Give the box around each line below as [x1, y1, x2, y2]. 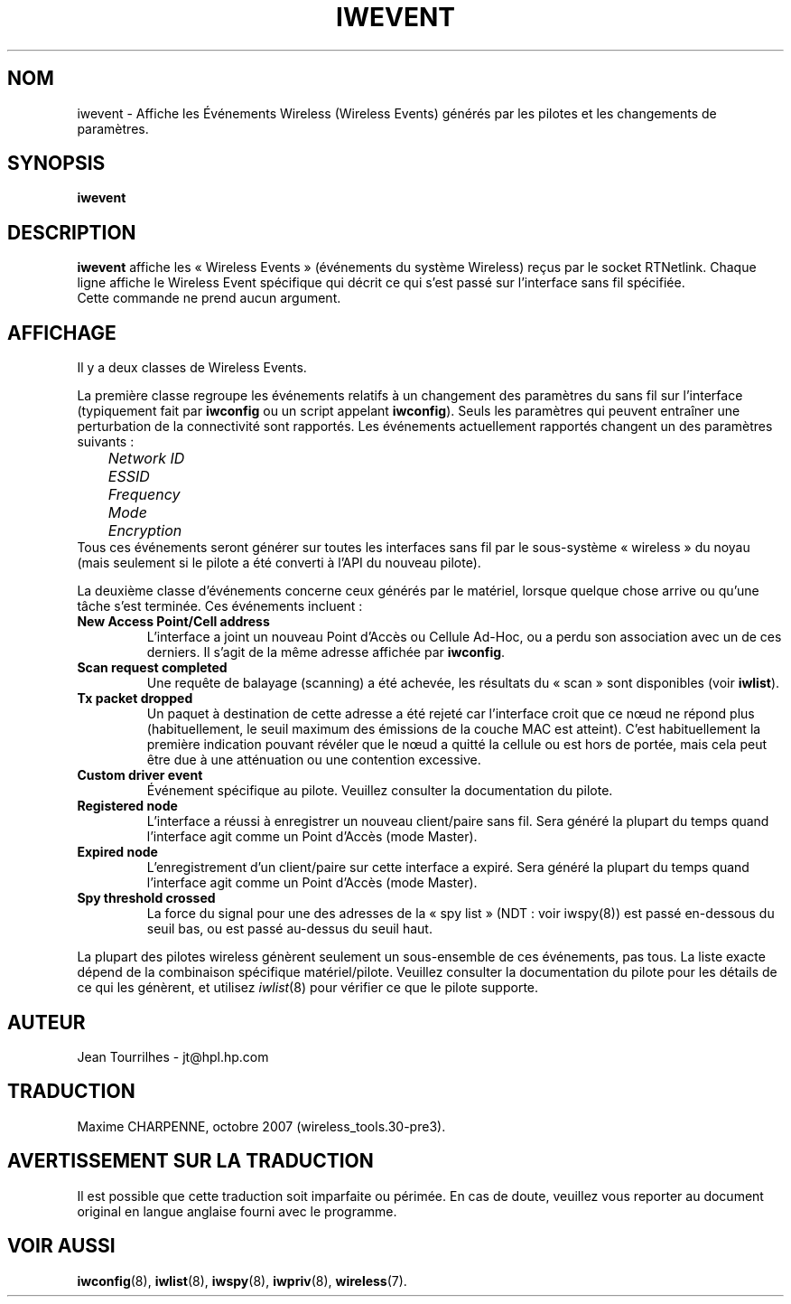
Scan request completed [77, 660, 228, 676]
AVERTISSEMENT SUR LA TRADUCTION [7, 1149, 374, 1173]
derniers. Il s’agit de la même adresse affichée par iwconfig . [146, 644, 506, 661]
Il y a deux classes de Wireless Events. [77, 360, 307, 376]
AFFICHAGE [7, 321, 116, 344]
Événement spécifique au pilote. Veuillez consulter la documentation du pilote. [146, 783, 613, 799]
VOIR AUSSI [7, 1234, 116, 1258]
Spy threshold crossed [77, 890, 216, 906]
